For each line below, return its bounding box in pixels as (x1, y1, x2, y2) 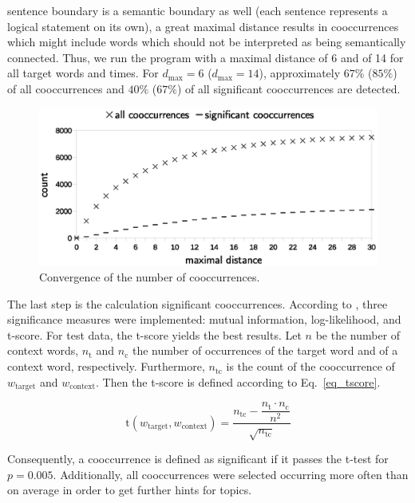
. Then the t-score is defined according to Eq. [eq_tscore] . (95, 373, 381, 390)
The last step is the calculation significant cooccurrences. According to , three (7, 295, 388, 312)
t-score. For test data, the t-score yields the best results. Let (7, 326, 302, 343)
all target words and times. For (7, 65, 159, 81)
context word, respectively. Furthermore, (7, 358, 205, 375)
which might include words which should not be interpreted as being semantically (7, 33, 406, 50)
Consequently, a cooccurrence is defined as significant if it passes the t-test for (7, 450, 389, 466)
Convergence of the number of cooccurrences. (39, 269, 260, 285)
